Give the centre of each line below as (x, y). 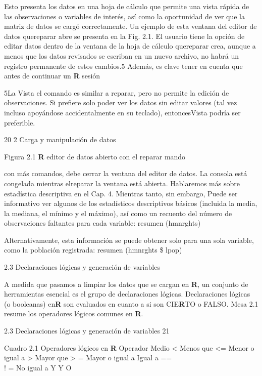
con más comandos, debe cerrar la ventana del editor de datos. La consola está (126, 173)
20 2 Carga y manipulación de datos (60, 139)
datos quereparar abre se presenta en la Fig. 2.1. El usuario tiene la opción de (124, 36)
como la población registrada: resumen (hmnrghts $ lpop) (93, 250)
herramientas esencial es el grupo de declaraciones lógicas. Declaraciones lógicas (127, 294)
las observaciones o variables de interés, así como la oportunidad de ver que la (125, 16)
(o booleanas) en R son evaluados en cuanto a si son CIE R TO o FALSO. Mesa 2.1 (131, 303)
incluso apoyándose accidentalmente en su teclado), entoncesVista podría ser (122, 112)
